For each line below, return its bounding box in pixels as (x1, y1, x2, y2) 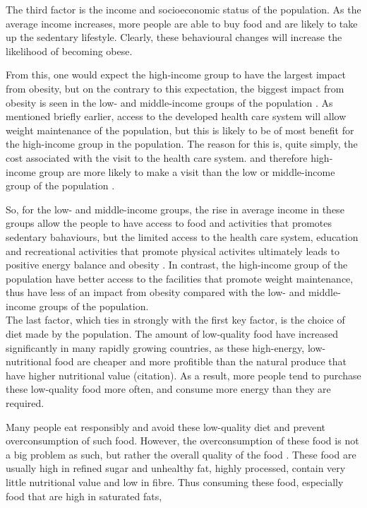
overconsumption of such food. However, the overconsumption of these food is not (6, 433, 359, 448)
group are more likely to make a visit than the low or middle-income (39, 164, 335, 179)
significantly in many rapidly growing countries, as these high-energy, (6, 340, 305, 355)
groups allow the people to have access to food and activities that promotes (6, 215, 332, 230)
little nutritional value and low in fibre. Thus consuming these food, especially (6, 475, 344, 489)
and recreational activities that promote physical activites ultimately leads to (6, 243, 339, 258)
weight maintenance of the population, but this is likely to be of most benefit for (6, 122, 354, 137)
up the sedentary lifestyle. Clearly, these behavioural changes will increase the (6, 30, 342, 45)
